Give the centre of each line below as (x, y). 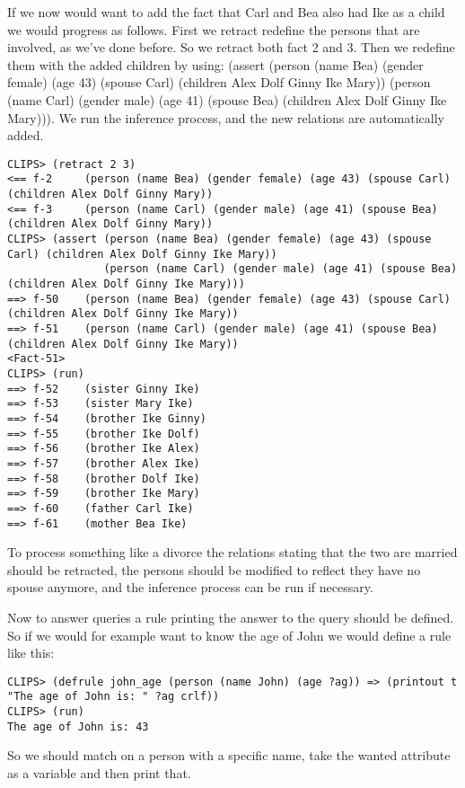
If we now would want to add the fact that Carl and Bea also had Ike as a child (226, 12)
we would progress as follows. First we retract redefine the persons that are (214, 29)
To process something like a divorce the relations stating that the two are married (232, 552)
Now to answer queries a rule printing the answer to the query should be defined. (231, 617)
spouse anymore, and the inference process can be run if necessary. (190, 587)
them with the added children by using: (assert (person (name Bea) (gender (215, 64)
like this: (31, 653)
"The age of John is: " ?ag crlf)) (114, 697)
